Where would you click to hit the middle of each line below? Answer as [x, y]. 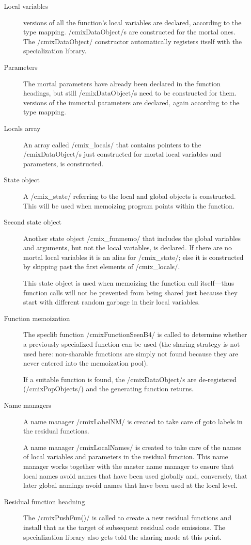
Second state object [33, 222]
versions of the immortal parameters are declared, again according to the [131, 102]
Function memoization [37, 318]
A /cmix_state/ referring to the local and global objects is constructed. [130, 196]
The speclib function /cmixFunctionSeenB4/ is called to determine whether [135, 334]
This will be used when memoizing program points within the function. [129, 205]
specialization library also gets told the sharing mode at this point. [123, 537]
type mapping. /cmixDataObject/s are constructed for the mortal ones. [129, 32]
